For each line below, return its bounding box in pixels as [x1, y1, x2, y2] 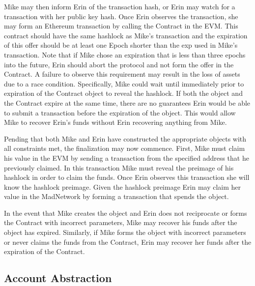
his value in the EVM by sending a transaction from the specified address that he [4, 152, 249, 163]
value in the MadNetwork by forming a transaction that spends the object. [4, 191, 229, 201]
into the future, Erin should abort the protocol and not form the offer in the [4, 59, 234, 69]
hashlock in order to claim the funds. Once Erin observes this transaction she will [4, 172, 250, 182]
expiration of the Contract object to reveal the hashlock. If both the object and [4, 88, 243, 98]
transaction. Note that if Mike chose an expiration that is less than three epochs [4, 49, 246, 59]
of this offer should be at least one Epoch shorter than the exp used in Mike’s [4, 40, 238, 50]
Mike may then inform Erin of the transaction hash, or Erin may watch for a [4, 1, 235, 11]
